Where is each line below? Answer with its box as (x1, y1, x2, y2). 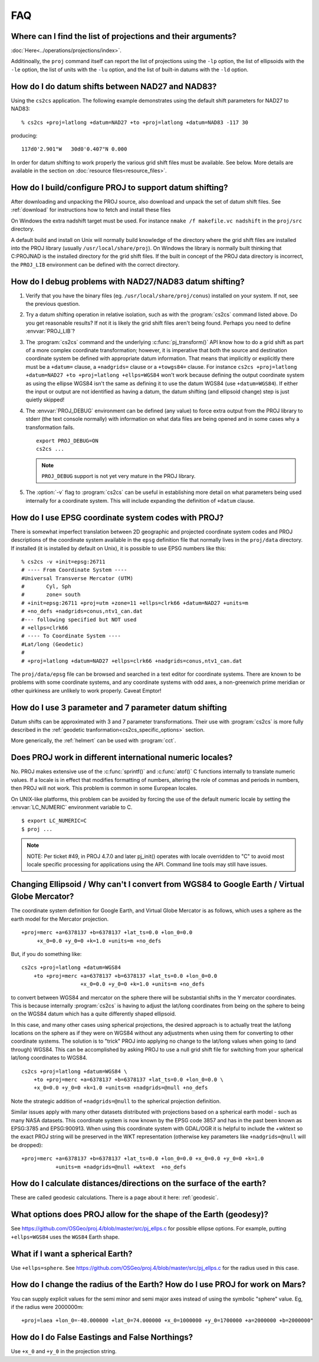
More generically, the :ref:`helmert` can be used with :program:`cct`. (11, 737, 176, 744)
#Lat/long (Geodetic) (21, 641, 84, 647)
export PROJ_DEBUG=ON (36, 437, 98, 444)
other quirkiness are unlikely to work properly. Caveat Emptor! (11, 687, 162, 694)
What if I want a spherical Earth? (11, 1249, 133, 1259)
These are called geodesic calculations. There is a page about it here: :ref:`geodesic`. (11, 1194, 219, 1201)
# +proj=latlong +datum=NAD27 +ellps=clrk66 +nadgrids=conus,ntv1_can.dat (21, 657, 242, 664)
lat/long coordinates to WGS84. (11, 1054, 88, 1062)
